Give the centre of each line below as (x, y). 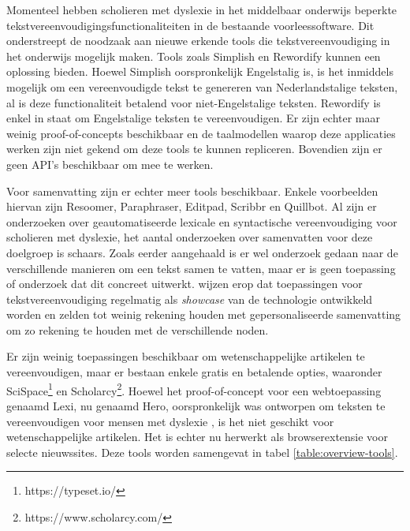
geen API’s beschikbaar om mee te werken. (110, 164)
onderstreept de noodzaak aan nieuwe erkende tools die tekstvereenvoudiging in (198, 41)
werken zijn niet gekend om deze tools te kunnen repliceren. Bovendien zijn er (194, 149)
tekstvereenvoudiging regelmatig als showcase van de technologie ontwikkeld (190, 299)
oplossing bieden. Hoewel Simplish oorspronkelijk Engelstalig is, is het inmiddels (200, 71)
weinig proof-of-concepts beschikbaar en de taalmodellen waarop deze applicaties (201, 133)
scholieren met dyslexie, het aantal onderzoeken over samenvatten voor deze (190, 237)
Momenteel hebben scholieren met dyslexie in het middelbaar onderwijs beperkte (202, 9)
